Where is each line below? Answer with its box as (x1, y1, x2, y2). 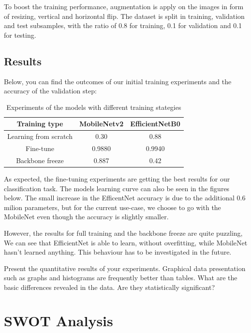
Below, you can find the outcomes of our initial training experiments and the (4, 76, 232, 86)
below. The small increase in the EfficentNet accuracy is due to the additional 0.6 (4, 193, 246, 203)
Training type (16, 119, 63, 129)
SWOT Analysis (4, 310, 113, 330)
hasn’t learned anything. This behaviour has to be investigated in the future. (4, 247, 232, 257)
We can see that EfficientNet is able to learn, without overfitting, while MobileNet (4, 237, 248, 247)
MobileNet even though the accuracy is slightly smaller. (4, 212, 169, 222)
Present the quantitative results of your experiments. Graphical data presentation (4, 263, 246, 273)
